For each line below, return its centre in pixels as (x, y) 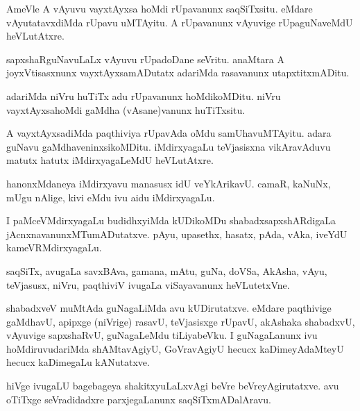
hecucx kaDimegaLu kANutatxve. (78, 362)
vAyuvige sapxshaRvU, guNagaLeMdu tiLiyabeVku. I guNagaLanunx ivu (162, 335)
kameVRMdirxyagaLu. (54, 248)
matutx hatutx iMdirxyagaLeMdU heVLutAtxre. (110, 160)
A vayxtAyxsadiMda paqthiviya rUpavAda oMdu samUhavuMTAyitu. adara (169, 133)
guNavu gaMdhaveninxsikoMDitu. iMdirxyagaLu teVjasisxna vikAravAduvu (169, 146)
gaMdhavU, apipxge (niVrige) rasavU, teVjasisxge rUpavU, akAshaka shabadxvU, (181, 321)
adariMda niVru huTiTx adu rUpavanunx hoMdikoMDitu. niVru (144, 95)
